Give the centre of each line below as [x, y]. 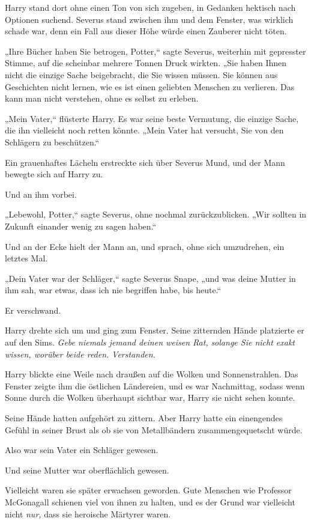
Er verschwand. [33, 310]
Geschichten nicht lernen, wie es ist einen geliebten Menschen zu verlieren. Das [150, 86]
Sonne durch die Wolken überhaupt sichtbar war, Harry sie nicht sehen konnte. [150, 398]
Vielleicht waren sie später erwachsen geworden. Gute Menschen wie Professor [148, 490]
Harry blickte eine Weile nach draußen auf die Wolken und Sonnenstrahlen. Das [152, 374]
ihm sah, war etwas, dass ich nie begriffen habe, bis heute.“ [113, 290]
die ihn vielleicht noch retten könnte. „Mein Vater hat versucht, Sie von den [144, 130]
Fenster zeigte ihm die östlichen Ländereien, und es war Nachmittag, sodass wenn [155, 385]
